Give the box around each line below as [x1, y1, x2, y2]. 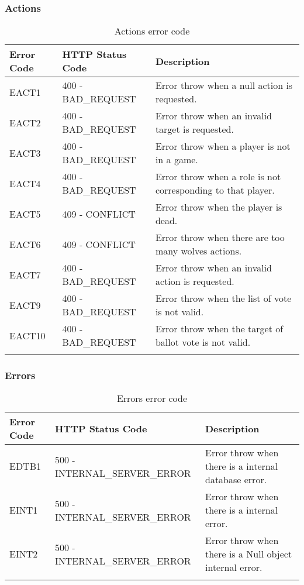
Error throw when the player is [155, 200, 282, 214]
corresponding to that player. [155, 183, 275, 197]
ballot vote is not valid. [155, 335, 251, 349]
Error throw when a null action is [155, 78, 293, 92]
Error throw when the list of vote [155, 291, 292, 305]
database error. [205, 473, 267, 487]
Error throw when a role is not [155, 170, 281, 184]
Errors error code [116, 391, 188, 405]
